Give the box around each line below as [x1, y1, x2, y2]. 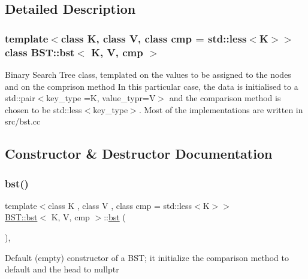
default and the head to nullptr [5, 263, 119, 275]
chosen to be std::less [5, 103, 82, 116]
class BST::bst [5, 44, 75, 59]
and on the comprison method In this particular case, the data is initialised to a [5, 80, 298, 92]
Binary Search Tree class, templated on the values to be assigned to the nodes [5, 68, 291, 80]
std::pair [5, 92, 35, 104]
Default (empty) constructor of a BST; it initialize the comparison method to [5, 251, 289, 263]
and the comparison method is [169, 92, 281, 104]
